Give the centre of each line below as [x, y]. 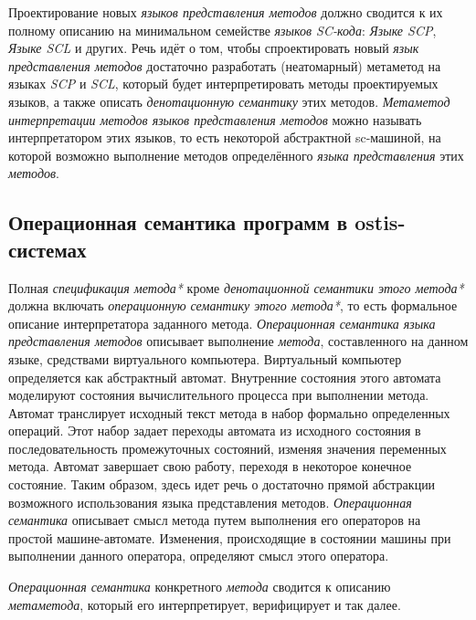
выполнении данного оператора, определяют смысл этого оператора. [199, 556]
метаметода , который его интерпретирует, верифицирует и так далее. [205, 604]
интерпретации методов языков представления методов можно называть [215, 119]
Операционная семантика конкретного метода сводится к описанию [200, 587]
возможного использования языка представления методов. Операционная [210, 502]
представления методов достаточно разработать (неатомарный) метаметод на [225, 65]
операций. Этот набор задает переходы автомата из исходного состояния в [215, 431]
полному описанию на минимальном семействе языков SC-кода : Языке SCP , [222, 30]
